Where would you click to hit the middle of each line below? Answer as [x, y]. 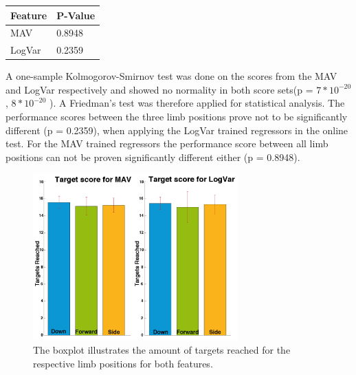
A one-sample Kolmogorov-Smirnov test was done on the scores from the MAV [171, 76]
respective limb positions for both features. [123, 363]
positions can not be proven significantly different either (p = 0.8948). [153, 157]
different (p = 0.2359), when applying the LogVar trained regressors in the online [177, 130]
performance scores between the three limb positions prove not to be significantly [177, 117]
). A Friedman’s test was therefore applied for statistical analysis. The [197, 103]
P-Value [76, 15]
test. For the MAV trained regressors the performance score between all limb [167, 143]
